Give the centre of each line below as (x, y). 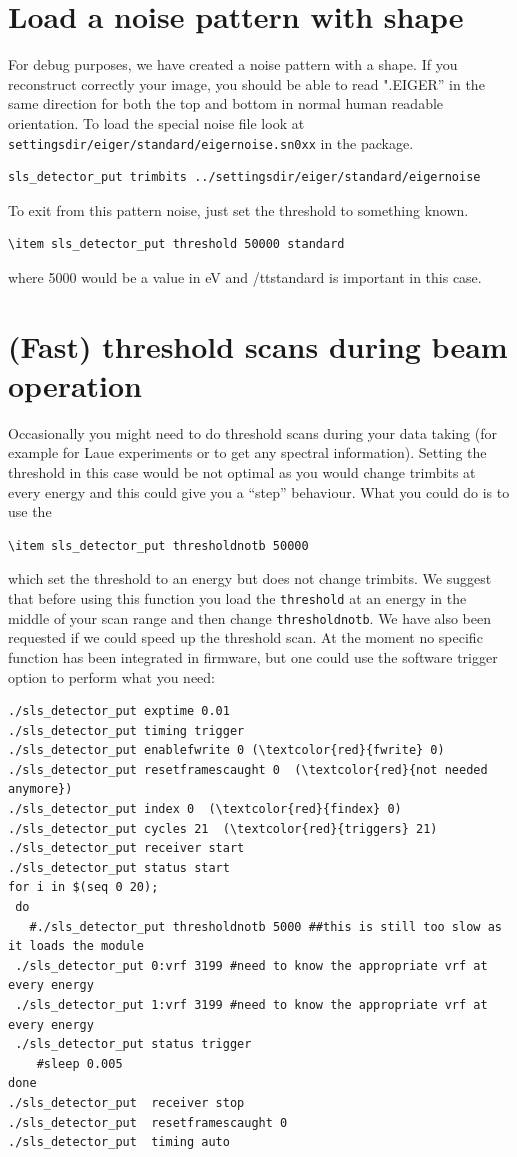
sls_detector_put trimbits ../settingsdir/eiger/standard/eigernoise (244, 177)
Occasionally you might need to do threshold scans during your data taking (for (252, 432)
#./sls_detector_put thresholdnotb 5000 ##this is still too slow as (265, 926)
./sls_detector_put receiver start (126, 848)
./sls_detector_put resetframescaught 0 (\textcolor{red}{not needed (248, 769)
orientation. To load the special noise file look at (156, 122)
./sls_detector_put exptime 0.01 (119, 711)
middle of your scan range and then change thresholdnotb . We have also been (249, 617)
